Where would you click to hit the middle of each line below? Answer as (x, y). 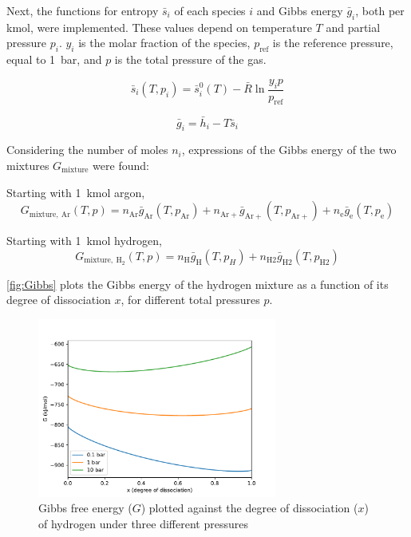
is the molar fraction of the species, (164, 43)
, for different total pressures (190, 300)
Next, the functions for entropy (83, 10)
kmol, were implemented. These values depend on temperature (159, 27)
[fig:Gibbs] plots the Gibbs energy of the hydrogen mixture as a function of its (198, 284)
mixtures (28, 166)
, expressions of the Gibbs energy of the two (289, 150)
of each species (210, 10)
